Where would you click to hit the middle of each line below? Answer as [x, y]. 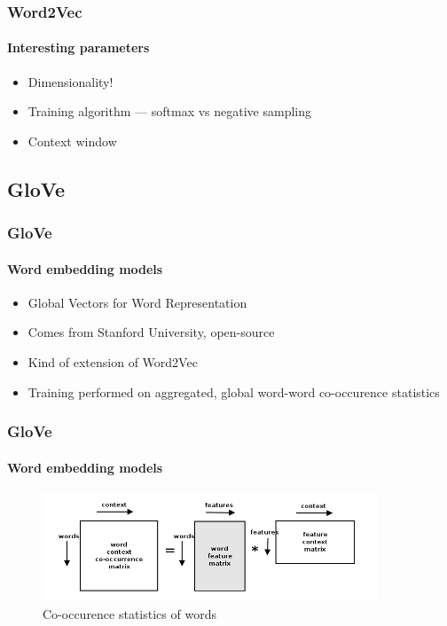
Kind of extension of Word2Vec [113, 362]
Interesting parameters [78, 47]
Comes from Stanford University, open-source [151, 332]
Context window [72, 141]
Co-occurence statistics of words [129, 613]
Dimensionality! [71, 81]
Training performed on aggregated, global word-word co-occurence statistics [234, 391]
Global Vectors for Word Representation [137, 302]
